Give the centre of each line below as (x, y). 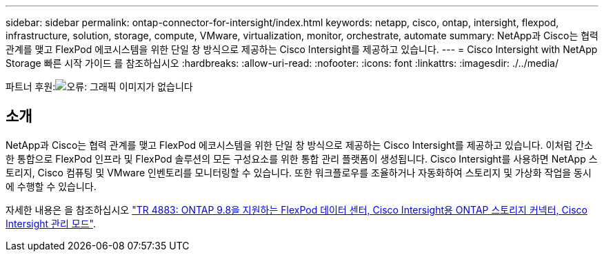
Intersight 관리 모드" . (51, 223)
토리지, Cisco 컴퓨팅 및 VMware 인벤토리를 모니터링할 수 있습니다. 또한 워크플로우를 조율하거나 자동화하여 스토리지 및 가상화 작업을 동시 (299, 172)
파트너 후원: (31, 86)
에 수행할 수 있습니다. (51, 186)
